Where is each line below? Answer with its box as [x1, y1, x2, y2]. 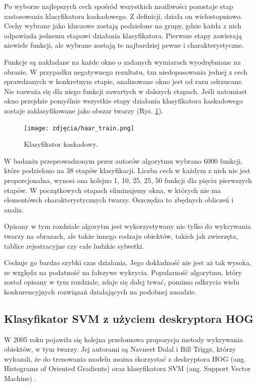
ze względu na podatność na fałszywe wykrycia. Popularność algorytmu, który [4, 267, 242, 277]
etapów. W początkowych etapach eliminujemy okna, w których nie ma [4, 185, 221, 195]
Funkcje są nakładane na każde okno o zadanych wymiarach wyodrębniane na [4, 56, 241, 67]
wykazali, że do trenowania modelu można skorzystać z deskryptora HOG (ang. [4, 353, 246, 364]
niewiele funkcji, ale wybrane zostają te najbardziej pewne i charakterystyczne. [4, 40, 244, 50]
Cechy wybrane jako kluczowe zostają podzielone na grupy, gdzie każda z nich [4, 20, 242, 31]
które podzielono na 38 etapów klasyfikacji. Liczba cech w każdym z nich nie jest [4, 165, 251, 176]
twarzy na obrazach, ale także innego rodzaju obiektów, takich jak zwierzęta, [4, 230, 238, 241]
